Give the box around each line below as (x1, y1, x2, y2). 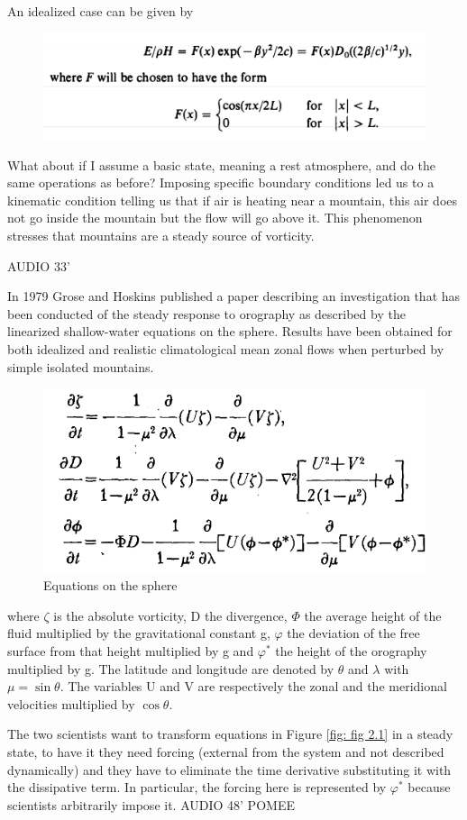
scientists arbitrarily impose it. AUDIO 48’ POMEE (7, 795, 295, 814)
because (407, 778, 451, 797)
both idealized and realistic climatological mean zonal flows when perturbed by (7, 339, 444, 358)
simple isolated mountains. (7, 357, 154, 376)
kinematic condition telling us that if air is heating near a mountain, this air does (7, 190, 458, 209)
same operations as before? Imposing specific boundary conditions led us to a (7, 173, 435, 192)
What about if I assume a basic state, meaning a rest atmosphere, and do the (7, 155, 435, 174)
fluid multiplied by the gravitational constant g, (7, 624, 270, 642)
